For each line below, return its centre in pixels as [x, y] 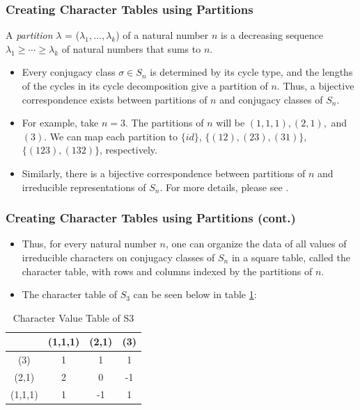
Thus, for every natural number [89, 244]
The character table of [69, 294]
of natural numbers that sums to [131, 48]
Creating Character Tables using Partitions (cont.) [151, 218]
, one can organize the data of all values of [256, 244]
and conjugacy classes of [271, 99]
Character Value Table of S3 [73, 317]
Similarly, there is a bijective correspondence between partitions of [164, 173]
